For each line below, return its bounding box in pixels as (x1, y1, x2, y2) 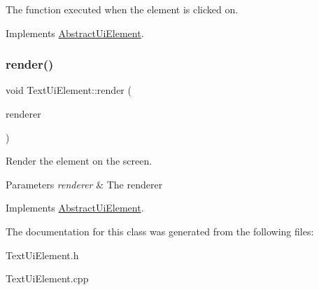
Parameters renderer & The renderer (6, 177, 163, 191)
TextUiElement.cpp (6, 271, 89, 286)
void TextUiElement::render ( (6, 83, 132, 97)
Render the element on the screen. (6, 153, 153, 168)
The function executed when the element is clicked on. (6, 2, 239, 16)
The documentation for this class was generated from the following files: (6, 223, 314, 238)
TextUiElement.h (6, 247, 79, 262)
